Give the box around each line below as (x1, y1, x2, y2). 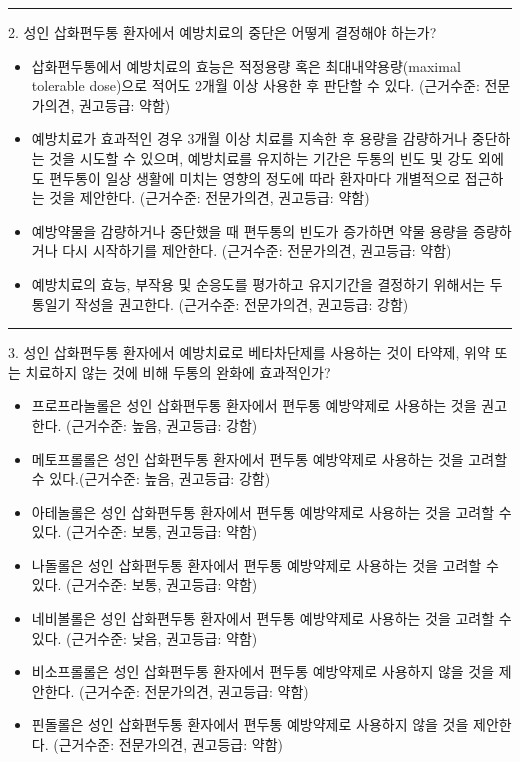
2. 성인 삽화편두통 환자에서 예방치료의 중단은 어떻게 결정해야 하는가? (8, 22, 437, 42)
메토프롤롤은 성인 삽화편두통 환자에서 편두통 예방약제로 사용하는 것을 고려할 (31, 448, 508, 469)
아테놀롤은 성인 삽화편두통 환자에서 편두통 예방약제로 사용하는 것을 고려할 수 (31, 501, 512, 522)
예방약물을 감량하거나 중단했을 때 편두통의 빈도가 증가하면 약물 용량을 (31, 220, 469, 241)
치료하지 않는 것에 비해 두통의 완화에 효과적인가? (25, 361, 331, 382)
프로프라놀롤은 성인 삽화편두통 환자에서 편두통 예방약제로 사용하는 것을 (31, 395, 477, 416)
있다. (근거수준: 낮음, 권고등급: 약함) (31, 627, 258, 648)
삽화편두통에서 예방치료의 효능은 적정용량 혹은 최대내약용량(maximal (31, 55, 461, 76)
